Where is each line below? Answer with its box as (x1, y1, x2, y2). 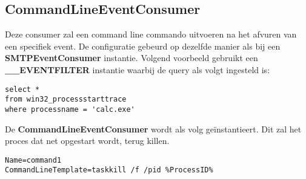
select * (5, 85, 40, 94)
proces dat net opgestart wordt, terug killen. (5, 134, 170, 147)
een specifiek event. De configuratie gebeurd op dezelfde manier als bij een (5, 39, 281, 52)
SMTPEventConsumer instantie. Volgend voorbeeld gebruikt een (5, 51, 258, 64)
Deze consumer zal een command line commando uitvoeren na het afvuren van (5, 28, 297, 41)
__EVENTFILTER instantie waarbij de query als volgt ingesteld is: (5, 63, 270, 76)
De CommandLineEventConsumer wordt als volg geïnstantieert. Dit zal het (5, 122, 302, 135)
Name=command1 (5, 155, 62, 164)
